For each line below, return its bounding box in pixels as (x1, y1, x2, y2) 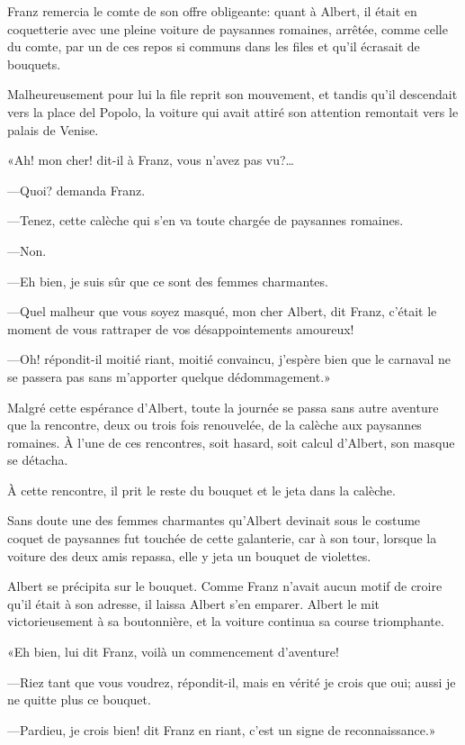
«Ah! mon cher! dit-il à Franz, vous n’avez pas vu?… (7, 150, 294, 169)
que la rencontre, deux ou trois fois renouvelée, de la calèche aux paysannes (7, 415, 422, 434)
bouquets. (7, 54, 61, 73)
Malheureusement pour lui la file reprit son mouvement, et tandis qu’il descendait (7, 85, 458, 104)
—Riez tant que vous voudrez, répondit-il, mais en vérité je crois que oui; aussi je (7, 672, 456, 691)
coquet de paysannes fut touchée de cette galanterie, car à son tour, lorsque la (7, 529, 437, 548)
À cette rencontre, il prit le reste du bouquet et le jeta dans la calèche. (7, 480, 396, 499)
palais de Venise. (7, 120, 99, 139)
